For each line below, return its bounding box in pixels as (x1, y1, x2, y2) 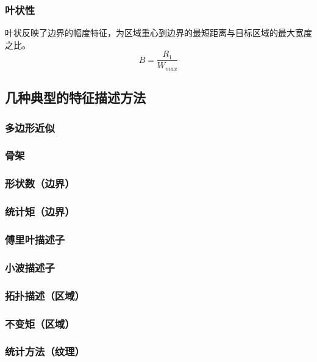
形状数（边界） (5, 176, 75, 191)
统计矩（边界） (5, 204, 75, 219)
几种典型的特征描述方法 (5, 88, 146, 107)
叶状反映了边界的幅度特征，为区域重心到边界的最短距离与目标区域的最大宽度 (5, 26, 312, 39)
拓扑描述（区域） (5, 288, 85, 303)
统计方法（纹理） (5, 344, 85, 359)
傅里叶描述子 (5, 232, 65, 247)
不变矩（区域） (5, 316, 75, 331)
